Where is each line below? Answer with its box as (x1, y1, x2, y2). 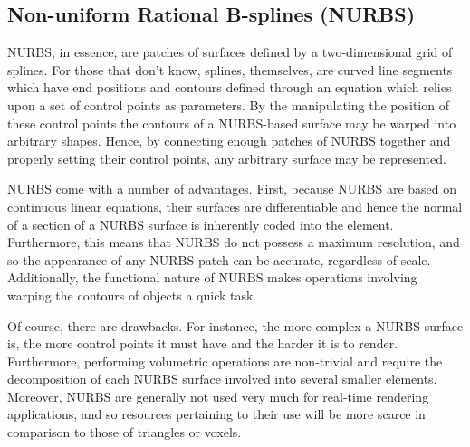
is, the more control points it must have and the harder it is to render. (7, 334, 398, 353)
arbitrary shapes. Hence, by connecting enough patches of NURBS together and (7, 131, 451, 150)
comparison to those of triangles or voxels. (7, 423, 242, 442)
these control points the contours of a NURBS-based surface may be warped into (7, 113, 456, 132)
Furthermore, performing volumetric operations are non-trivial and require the (7, 351, 443, 370)
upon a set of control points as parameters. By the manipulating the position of (7, 95, 449, 114)
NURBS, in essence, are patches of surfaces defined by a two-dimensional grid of (7, 43, 453, 62)
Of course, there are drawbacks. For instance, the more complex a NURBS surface (7, 316, 464, 335)
